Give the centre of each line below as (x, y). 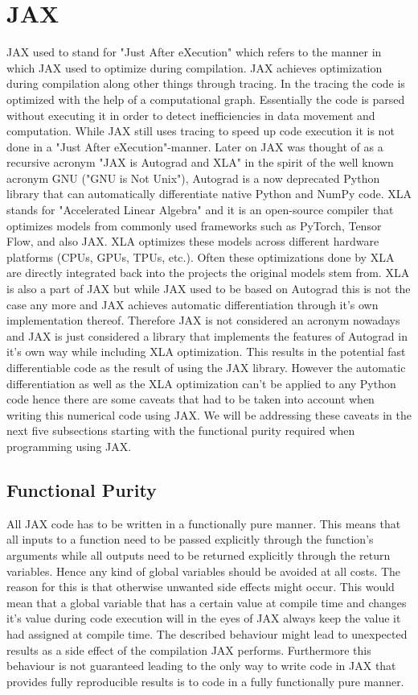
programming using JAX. (69, 446)
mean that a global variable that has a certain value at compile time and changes (207, 602)
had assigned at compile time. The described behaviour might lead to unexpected (207, 633)
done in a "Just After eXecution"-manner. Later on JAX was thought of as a (195, 146)
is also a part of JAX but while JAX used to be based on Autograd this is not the (209, 289)
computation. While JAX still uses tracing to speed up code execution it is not (201, 131)
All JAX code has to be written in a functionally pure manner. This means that (204, 523)
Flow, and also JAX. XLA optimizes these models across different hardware (193, 241)
